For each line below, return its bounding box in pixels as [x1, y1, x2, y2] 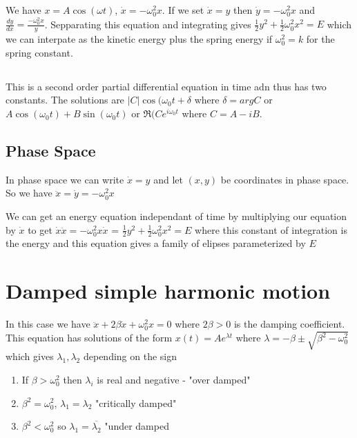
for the [306, 32, 335, 46]
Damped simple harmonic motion [6, 277, 331, 305]
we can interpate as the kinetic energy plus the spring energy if [6, 32, 273, 46]
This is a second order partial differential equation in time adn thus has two [6, 79, 327, 93]
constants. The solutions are [6, 92, 124, 107]
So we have [6, 186, 52, 200]
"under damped [104, 419, 169, 433]
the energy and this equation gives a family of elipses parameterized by [6, 236, 306, 250]
